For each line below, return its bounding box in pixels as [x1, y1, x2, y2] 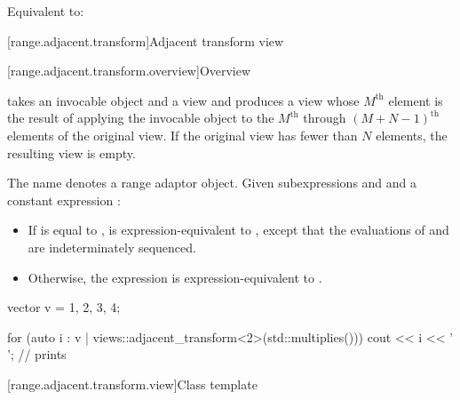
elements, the [376, 125, 448, 144]
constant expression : [7, 190, 121, 209]
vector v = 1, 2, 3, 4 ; [7, 298, 121, 316]
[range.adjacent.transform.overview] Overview [7, 61, 251, 80]
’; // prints [7, 345, 67, 364]
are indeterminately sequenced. [28, 237, 196, 256]
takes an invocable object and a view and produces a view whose [7, 91, 360, 109]
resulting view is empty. [7, 143, 136, 162]
